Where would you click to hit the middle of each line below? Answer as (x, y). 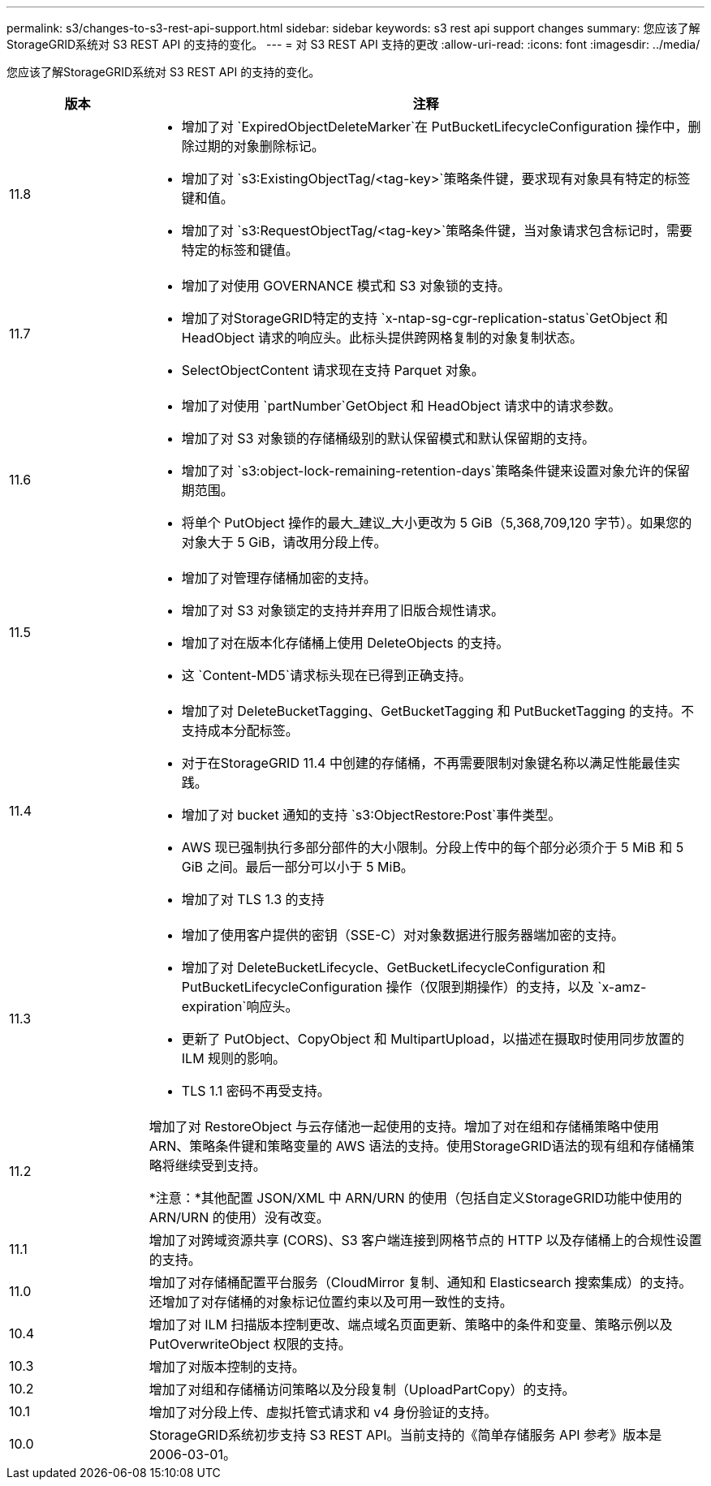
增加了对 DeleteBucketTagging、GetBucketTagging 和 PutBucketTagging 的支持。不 (437, 711)
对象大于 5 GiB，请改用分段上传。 (284, 542)
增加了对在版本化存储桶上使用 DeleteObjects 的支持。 (345, 643)
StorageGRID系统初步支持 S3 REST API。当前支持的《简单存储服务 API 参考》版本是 (405, 1435)
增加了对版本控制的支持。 (227, 1367)
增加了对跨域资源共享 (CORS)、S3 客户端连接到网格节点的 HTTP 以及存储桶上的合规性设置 (425, 1240)
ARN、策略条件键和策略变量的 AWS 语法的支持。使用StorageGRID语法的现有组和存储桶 (415, 1146)
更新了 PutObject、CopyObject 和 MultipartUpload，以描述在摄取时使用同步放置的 (433, 1039)
